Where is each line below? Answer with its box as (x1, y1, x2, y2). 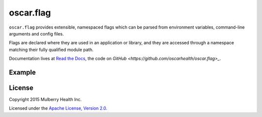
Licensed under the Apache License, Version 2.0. (9, 105, 108, 111)
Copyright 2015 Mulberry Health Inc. (9, 97, 82, 102)
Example (9, 68, 36, 76)
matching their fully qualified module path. (9, 47, 94, 52)
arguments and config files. (9, 31, 64, 36)
